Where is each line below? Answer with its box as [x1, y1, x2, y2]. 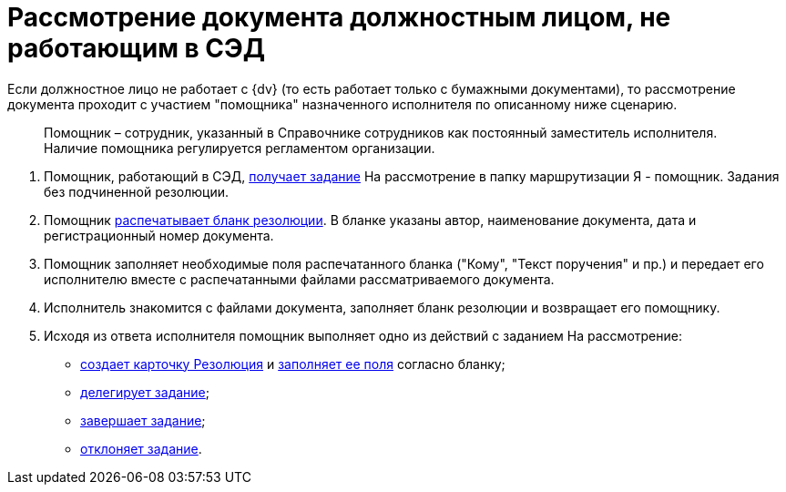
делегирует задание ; [80, 384, 210, 400]
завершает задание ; [80, 412, 206, 428]
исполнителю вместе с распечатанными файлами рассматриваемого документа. [44, 271, 555, 287]
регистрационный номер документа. [44, 227, 274, 243]
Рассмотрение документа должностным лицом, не [7, 2, 671, 33]
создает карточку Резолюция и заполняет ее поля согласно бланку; [80, 355, 505, 372]
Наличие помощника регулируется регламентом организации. [44, 139, 435, 156]
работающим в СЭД [7, 33, 266, 64]
